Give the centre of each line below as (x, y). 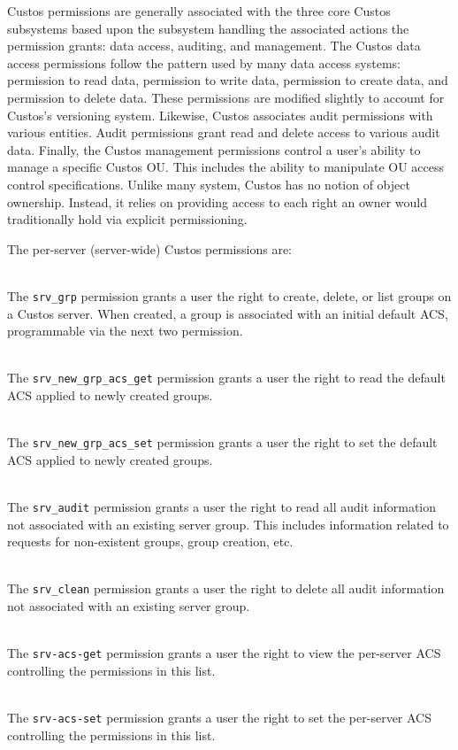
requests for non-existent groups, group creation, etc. (150, 541)
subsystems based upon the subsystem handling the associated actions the (208, 28)
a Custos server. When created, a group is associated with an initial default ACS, (228, 313)
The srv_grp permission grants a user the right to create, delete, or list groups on (229, 295)
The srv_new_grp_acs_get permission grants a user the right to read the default (226, 378)
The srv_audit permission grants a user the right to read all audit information (222, 507)
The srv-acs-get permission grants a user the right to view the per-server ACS (224, 653)
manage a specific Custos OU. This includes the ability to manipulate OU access (225, 167)
